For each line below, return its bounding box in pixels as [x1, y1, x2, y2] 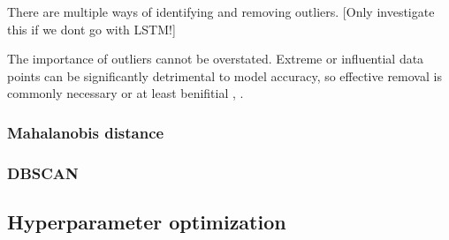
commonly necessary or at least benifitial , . [7, 84, 244, 102]
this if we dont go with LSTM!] [7, 19, 176, 38]
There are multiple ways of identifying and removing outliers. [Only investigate [7, 3, 435, 20]
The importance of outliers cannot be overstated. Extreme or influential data [7, 49, 424, 68]
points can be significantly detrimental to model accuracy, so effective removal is [7, 66, 442, 85]
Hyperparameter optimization [7, 208, 286, 236]
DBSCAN [7, 161, 79, 184]
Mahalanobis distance [7, 121, 164, 143]
